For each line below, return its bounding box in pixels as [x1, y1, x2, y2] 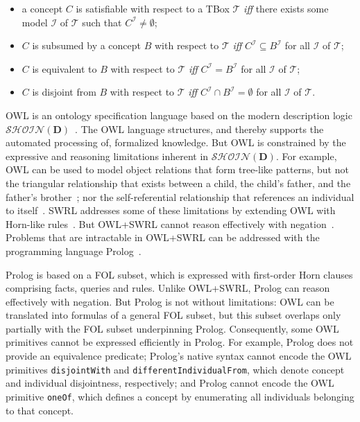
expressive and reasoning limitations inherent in [6, 148, 209, 163]
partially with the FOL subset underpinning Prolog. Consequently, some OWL [6, 321, 339, 335]
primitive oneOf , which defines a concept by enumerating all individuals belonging [6, 389, 354, 403]
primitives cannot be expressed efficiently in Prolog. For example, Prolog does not [6, 335, 354, 349]
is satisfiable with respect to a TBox [76, 1, 230, 15]
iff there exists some [243, 1, 329, 15]
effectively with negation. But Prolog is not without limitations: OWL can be [6, 294, 334, 308]
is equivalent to [32, 61, 97, 76]
